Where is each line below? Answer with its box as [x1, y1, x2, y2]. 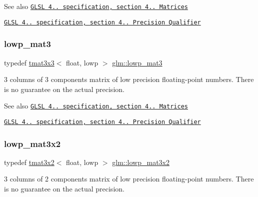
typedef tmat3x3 [4, 57, 54, 67]
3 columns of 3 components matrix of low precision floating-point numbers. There [4, 74, 254, 84]
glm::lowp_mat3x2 [112, 156, 169, 167]
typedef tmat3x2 [4, 156, 54, 167]
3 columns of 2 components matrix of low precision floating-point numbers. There [4, 173, 254, 184]
